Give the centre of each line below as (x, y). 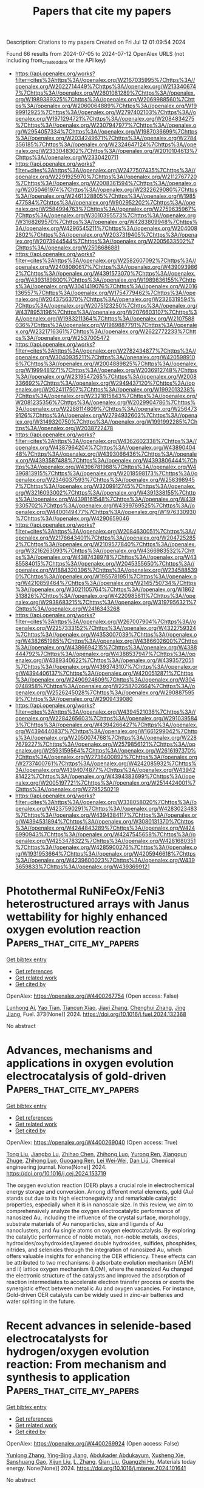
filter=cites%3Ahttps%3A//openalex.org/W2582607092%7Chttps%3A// (106, 260)
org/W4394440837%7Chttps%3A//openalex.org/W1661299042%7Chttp (106, 731)
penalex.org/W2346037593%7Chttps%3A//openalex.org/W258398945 (105, 479)
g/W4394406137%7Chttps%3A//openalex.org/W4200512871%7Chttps (104, 673)
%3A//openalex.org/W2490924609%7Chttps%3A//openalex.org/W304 (105, 679)
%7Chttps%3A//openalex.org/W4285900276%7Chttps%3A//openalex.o (106, 847)
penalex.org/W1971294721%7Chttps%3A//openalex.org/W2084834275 (105, 118)
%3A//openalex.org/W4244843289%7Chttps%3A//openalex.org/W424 (105, 828)
